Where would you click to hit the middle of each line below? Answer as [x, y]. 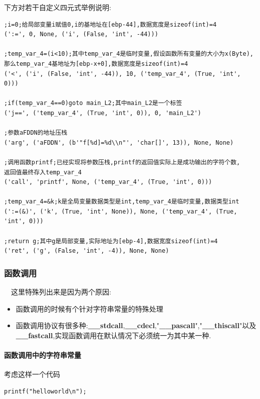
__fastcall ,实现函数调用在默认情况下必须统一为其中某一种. [113, 335]
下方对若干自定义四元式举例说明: [58, 7]
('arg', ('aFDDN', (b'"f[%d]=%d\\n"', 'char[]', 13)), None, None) [119, 142]
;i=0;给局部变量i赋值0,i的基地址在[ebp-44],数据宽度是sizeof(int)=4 [110, 24]
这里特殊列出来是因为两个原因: [61, 292]
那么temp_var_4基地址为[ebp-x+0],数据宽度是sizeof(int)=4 [96, 64]
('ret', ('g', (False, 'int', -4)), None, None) [87, 251]
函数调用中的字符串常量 [43, 355]
